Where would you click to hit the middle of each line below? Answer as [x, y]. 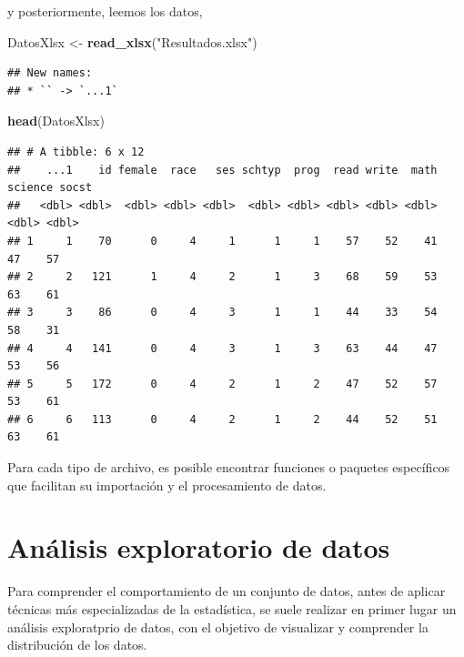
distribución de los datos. [77, 645]
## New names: [50, 73]
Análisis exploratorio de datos [199, 547]
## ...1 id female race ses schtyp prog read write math [222, 170]
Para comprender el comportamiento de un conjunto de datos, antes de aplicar [227, 591]
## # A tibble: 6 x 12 [76, 152]
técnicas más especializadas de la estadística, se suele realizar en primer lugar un [232, 608]
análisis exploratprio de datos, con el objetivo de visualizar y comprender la [218, 627]
